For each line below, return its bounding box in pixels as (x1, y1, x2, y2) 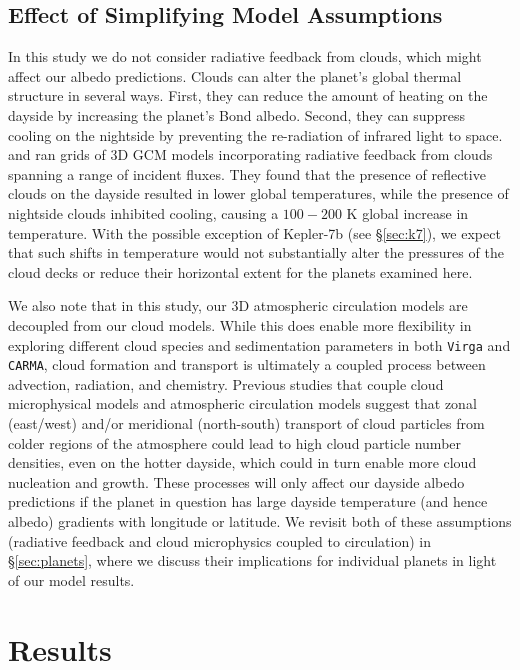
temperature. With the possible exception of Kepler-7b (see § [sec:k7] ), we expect (8, 222, 501, 243)
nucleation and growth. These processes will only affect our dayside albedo (8, 471, 465, 492)
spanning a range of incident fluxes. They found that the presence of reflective (8, 163, 486, 184)
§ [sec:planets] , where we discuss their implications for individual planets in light (8, 550, 497, 571)
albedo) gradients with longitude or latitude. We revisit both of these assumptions (8, 510, 512, 531)
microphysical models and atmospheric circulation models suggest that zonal (8, 393, 477, 414)
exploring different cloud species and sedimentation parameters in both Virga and (8, 334, 511, 355)
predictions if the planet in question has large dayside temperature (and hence (8, 491, 488, 512)
